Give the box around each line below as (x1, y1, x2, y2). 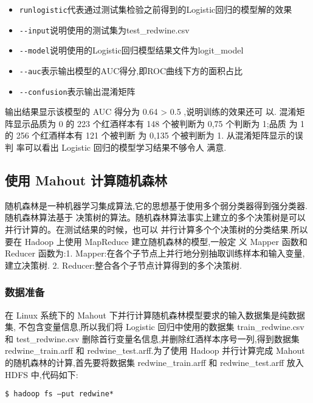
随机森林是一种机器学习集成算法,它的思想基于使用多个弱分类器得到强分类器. (5, 199, 308, 212)
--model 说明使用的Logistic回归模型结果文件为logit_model (19, 44, 244, 57)
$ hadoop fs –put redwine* (5, 390, 114, 399)
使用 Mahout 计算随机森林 (5, 171, 168, 190)
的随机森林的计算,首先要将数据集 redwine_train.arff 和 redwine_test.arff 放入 (5, 356, 304, 369)
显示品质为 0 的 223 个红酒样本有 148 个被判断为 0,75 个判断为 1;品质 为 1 (13, 117, 305, 129)
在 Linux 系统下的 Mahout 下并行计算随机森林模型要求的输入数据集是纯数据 (5, 308, 305, 321)
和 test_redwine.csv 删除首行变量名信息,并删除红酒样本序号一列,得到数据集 (5, 332, 300, 345)
